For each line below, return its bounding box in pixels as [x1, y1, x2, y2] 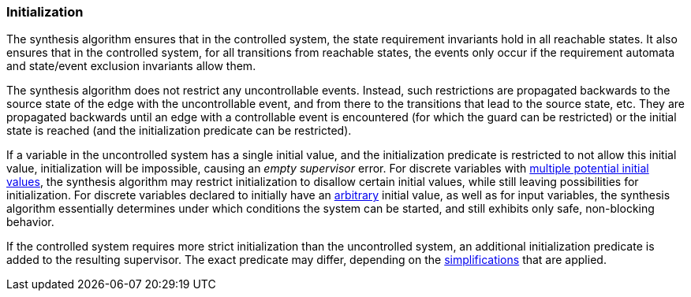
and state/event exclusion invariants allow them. [6, 59, 256, 73]
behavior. [6, 215, 54, 229]
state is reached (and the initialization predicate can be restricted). [6, 124, 352, 138]
